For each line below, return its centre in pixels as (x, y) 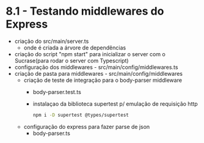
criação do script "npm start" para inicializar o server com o (90, 54)
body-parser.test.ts (57, 92)
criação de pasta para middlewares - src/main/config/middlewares (98, 73)
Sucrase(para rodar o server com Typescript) (71, 61)
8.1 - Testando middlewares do (85, 11)
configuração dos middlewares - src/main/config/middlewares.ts (96, 67)
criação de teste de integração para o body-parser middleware (103, 80)
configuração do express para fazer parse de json (87, 127)
